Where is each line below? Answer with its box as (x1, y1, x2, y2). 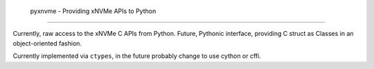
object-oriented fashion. (12, 39, 82, 48)
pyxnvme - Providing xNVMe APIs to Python (30, 7, 157, 15)
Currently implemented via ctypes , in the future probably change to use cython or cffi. (12, 52, 261, 60)
